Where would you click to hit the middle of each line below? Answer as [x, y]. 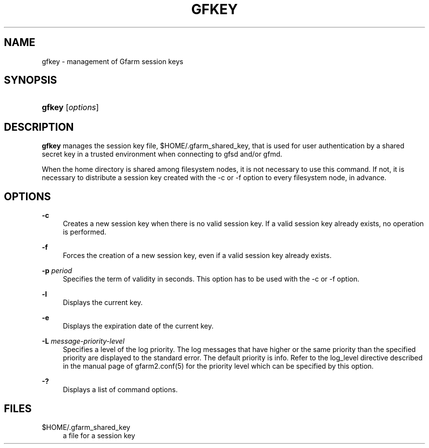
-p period [57, 271]
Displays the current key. [103, 303]
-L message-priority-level [83, 341]
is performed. [85, 232]
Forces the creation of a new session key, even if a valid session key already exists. [197, 256]
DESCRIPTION [39, 127]
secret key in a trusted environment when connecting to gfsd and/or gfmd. [162, 154]
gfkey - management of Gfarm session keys [113, 61]
